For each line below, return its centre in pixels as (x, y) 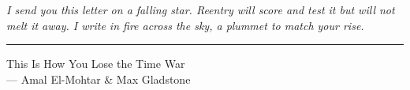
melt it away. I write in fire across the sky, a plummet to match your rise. (185, 25)
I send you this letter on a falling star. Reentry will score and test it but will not (201, 9)
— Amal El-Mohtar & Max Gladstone (99, 79)
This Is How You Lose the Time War (96, 64)
